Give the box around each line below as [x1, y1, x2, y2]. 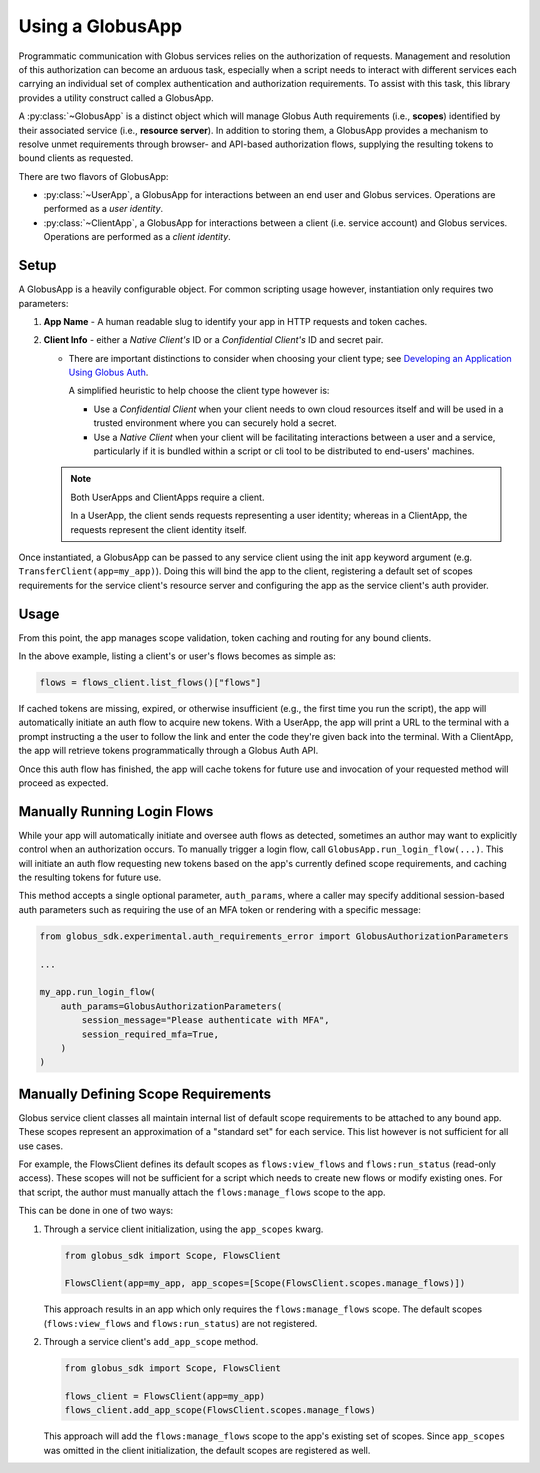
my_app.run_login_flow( [39, 986, 157, 998]
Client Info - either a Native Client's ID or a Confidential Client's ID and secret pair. [43, 334, 384, 346]
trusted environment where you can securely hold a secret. [93, 417, 337, 429]
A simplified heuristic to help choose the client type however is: [68, 385, 330, 397]
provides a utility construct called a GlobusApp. [18, 91, 214, 104]
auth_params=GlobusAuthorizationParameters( [60, 1000, 283, 1012]
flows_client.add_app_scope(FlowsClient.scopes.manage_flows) [64, 1405, 376, 1416]
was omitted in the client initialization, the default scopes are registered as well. [43, 1444, 371, 1456]
